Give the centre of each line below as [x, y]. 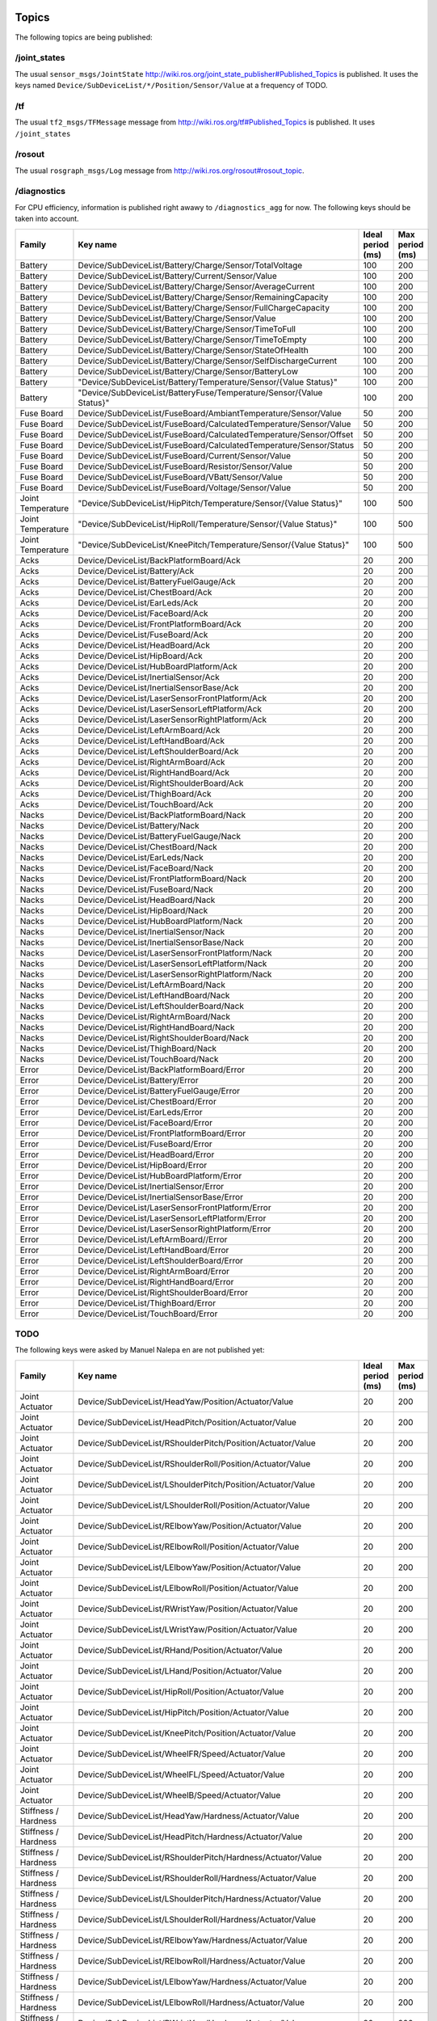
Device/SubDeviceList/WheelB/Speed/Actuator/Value [179, 1795]
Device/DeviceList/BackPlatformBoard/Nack [162, 815]
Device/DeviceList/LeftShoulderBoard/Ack [158, 751]
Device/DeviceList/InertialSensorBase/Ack [158, 687]
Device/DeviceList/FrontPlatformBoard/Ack [160, 624]
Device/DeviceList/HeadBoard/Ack [144, 645]
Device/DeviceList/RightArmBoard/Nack [154, 1016]
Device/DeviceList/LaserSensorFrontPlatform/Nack [175, 952]
